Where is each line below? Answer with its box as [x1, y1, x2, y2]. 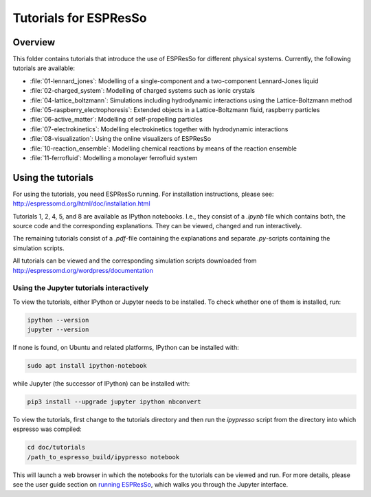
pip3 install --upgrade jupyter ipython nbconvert [27, 398, 202, 406]
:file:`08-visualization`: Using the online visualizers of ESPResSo [30, 135, 212, 143]
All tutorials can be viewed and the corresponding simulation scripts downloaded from [12, 256, 257, 265]
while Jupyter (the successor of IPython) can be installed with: [12, 379, 190, 388]
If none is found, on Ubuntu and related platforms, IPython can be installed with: [12, 344, 240, 352]
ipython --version [27, 316, 89, 324]
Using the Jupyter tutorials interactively [12, 283, 149, 293]
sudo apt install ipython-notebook [27, 362, 147, 370]
